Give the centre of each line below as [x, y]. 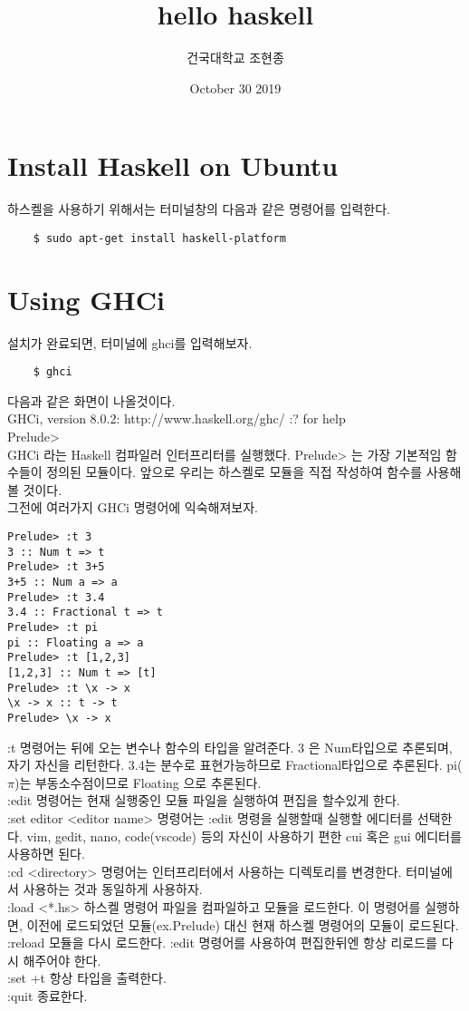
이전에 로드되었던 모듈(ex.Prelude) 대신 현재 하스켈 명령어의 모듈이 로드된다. [243, 924]
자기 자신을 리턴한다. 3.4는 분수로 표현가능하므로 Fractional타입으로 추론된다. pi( [235, 765]
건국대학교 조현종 [235, 58]
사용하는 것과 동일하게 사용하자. [113, 889]
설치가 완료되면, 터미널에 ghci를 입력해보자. [130, 342]
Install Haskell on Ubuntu [173, 165]
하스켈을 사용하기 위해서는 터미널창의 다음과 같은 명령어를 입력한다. [199, 209]
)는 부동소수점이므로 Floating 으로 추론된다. [138, 782]
